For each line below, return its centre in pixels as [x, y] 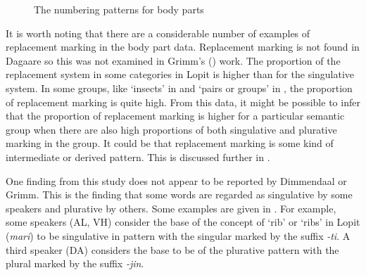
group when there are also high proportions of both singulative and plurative [171, 129]
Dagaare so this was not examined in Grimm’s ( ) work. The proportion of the [173, 60]
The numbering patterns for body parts [119, 9]
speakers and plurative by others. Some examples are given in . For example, [171, 208]
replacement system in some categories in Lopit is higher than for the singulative [180, 74]
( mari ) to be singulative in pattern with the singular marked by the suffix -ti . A [178, 235]
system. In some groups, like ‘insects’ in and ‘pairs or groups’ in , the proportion [179, 88]
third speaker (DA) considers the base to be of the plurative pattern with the [172, 249]
